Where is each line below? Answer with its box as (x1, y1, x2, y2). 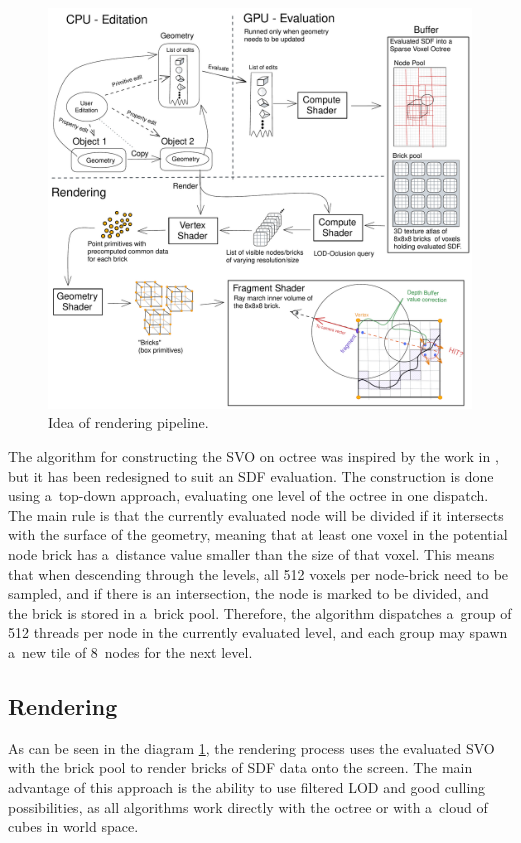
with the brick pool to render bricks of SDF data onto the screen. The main (8, 757, 473, 778)
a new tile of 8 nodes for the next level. (8, 641, 253, 662)
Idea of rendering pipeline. (48, 412, 209, 433)
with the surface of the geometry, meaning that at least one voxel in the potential (8, 524, 508, 545)
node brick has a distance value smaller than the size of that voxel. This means (8, 543, 495, 564)
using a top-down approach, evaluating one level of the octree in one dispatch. (8, 485, 489, 506)
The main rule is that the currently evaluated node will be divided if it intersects (8, 504, 504, 525)
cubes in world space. (8, 816, 139, 837)
